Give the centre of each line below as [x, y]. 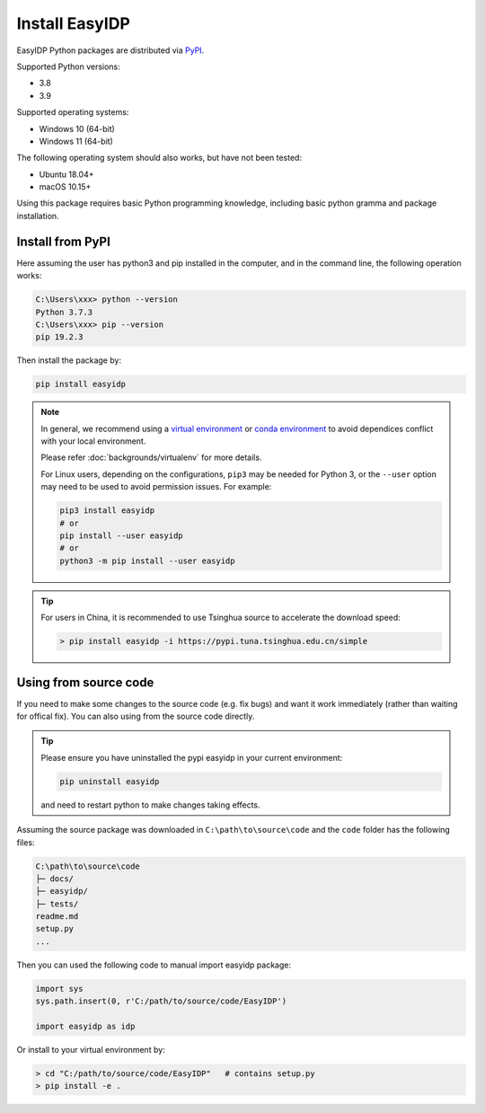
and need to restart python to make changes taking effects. [150, 805]
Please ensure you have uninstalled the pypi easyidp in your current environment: [192, 757]
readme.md [57, 917]
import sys [59, 989]
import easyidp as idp [85, 1026]
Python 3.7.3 [64, 312]
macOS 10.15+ [65, 187]
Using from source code [85, 682]
